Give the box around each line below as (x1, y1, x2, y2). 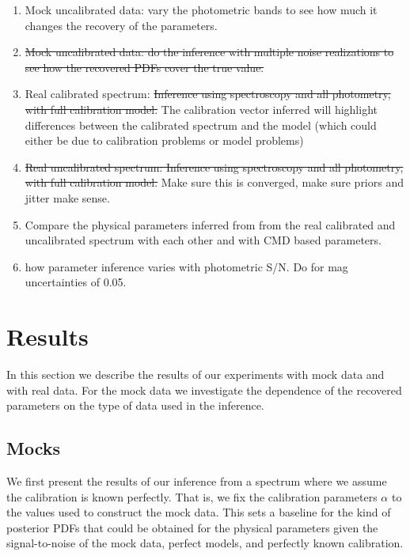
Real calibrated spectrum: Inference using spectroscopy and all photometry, (25, 85, 391, 102)
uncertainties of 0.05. (25, 274, 127, 290)
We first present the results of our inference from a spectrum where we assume (6, 473, 387, 490)
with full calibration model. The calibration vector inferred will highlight (25, 100, 378, 117)
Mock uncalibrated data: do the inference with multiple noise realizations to (25, 43, 394, 60)
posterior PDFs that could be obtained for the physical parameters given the (6, 519, 378, 535)
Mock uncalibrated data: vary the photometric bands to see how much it (25, 2, 378, 17)
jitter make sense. (25, 189, 110, 206)
